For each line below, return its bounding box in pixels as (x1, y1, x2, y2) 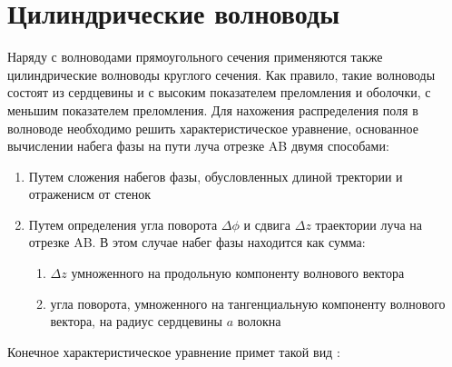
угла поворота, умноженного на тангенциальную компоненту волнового (50, 293, 446, 312)
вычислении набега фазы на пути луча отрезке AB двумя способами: (7, 136, 389, 155)
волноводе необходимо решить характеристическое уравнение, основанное (7, 118, 418, 137)
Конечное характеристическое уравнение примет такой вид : (7, 342, 340, 361)
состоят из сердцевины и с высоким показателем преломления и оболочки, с (7, 83, 431, 102)
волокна (237, 312, 281, 331)
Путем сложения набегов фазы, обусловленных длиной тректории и (28, 166, 403, 185)
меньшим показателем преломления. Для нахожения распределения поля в (7, 100, 418, 119)
